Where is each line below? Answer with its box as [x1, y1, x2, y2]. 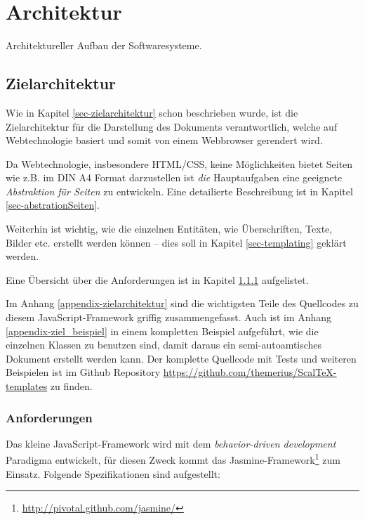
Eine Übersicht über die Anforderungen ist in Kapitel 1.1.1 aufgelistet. [6, 272, 309, 287]
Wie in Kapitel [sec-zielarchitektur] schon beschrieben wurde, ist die [6, 105, 298, 119]
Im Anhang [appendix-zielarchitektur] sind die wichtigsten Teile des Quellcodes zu [6, 296, 359, 311]
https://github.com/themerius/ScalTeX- [163, 365, 337, 379]
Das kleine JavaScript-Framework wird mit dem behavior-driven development [6, 436, 336, 450]
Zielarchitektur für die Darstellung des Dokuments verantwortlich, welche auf [6, 119, 338, 134]
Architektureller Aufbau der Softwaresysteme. [6, 38, 202, 53]
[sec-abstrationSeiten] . [6, 197, 100, 212]
